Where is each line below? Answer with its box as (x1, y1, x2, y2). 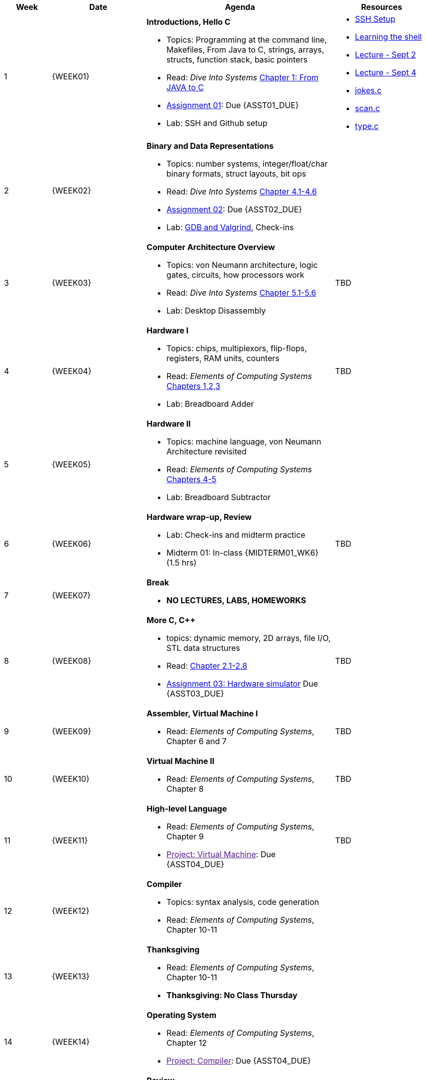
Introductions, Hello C (146, 17, 231, 27)
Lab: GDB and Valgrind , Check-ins (166, 222, 294, 232)
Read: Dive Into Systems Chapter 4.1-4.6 (166, 187, 317, 196)
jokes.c (355, 85, 382, 95)
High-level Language (146, 804, 227, 814)
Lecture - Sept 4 (355, 67, 417, 77)
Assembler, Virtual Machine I (146, 708, 258, 718)
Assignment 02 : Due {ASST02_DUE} (166, 204, 302, 214)
